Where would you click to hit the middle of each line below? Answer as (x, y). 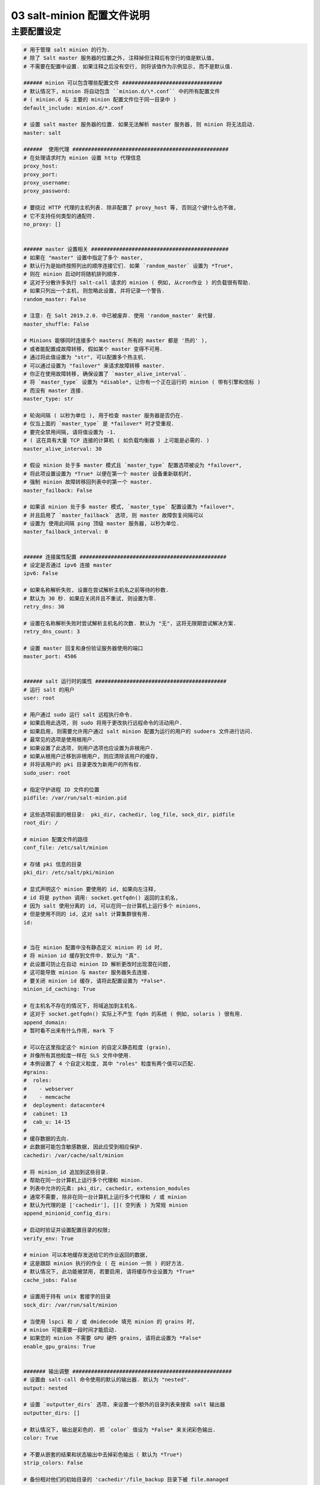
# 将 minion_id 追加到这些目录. (66, 1172)
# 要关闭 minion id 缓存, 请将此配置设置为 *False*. (95, 981)
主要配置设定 (36, 31)
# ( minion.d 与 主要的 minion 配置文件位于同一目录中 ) (100, 100)
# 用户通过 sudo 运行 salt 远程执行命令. (78, 715)
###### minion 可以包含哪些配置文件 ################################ (123, 83)
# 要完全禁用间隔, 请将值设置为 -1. (70, 432)
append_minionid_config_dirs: (67, 1214)
